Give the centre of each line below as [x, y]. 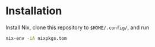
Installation [34, 11]
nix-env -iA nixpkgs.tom [36, 38]
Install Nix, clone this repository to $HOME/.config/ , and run [77, 27]
